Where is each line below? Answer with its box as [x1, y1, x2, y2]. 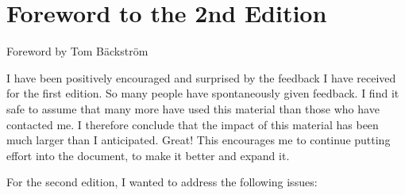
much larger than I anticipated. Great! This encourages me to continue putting [6, 132, 391, 148]
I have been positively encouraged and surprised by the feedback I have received [6, 69, 396, 86]
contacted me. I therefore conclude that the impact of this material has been [6, 116, 379, 132]
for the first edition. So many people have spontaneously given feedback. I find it [6, 85, 399, 101]
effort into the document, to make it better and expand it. [6, 147, 290, 163]
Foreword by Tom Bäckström [6, 43, 148, 59]
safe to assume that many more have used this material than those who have [6, 100, 380, 117]
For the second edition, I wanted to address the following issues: [6, 174, 318, 190]
